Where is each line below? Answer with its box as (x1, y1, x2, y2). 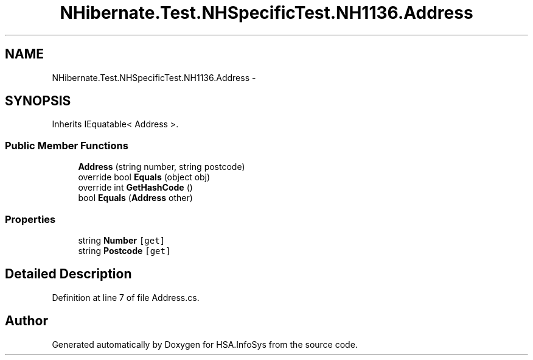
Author (5, 313, 48, 329)
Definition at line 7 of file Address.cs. (52, 292, 200, 303)
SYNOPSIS (5, 93, 71, 109)
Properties (5, 213, 56, 225)
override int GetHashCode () (78, 182, 193, 193)
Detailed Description (5, 266, 132, 282)
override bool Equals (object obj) (78, 172, 211, 183)
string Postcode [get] (78, 245, 171, 256)
